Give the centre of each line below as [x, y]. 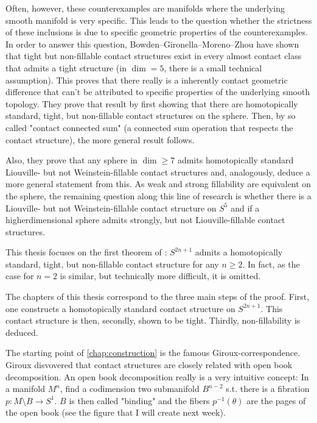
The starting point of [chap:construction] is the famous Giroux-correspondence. [153, 353]
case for [20, 276]
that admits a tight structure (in [66, 67]
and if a [245, 208]
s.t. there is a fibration [268, 389]
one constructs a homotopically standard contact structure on [120, 308]
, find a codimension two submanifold [130, 389]
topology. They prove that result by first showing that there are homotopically [152, 103]
